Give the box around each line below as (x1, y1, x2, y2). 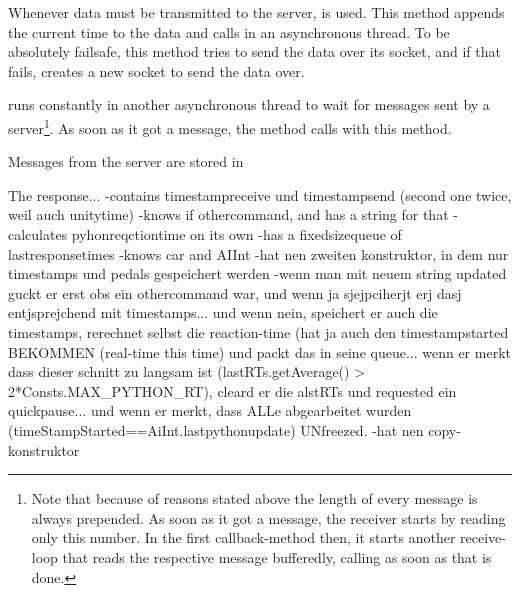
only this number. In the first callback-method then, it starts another (31, 527, 456, 548)
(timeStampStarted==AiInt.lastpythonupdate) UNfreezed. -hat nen (8, 419, 424, 440)
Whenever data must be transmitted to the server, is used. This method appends (8, 2, 505, 22)
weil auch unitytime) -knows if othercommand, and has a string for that (8, 204, 449, 225)
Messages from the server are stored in (8, 151, 244, 172)
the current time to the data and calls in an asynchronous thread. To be (8, 21, 450, 42)
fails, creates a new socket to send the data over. (8, 60, 305, 81)
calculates (8, 224, 68, 244)
